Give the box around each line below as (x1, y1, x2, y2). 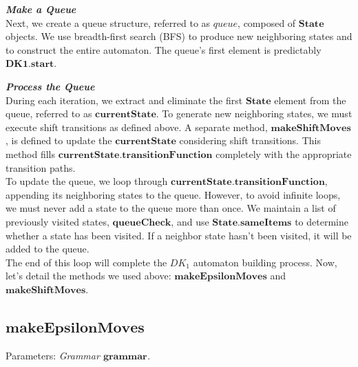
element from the (274, 92, 346, 107)
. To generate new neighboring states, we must (156, 106, 352, 121)
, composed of (238, 15, 296, 30)
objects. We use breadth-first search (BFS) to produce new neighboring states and (6, 29, 352, 43)
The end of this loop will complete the (6, 255, 167, 269)
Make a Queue (6, 2, 76, 16)
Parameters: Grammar (6, 348, 100, 362)
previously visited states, (6, 214, 109, 228)
